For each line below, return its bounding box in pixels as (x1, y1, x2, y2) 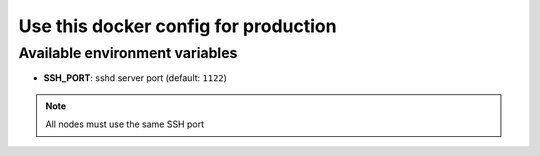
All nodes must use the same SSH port (45, 118, 205, 130)
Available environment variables (18, 44, 238, 62)
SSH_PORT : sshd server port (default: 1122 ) (43, 72, 227, 84)
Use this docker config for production (18, 15, 337, 37)
